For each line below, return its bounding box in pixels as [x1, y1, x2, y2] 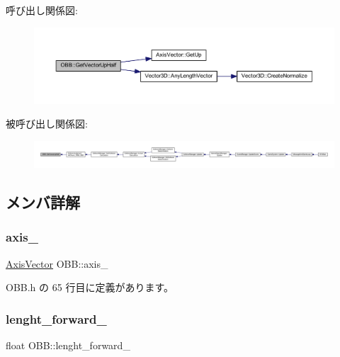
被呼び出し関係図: [6, 116, 88, 131]
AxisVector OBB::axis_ [6, 256, 108, 271]
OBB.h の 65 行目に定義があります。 [6, 280, 174, 295]
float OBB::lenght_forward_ [6, 337, 130, 352]
